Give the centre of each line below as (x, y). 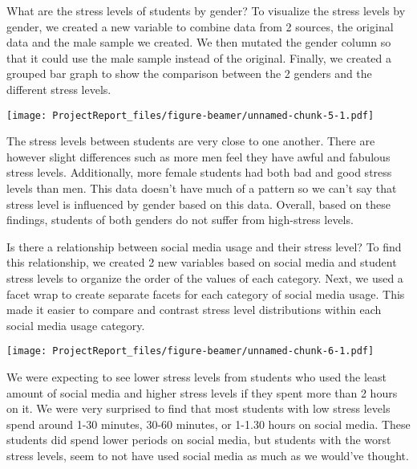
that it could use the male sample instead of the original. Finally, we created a (199, 57)
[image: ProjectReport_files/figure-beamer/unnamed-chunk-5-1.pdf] (190, 115)
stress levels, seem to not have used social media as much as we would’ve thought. (208, 455)
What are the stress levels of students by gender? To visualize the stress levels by (206, 10)
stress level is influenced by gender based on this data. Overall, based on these (199, 204)
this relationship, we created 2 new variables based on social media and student (202, 262)
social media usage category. (76, 325)
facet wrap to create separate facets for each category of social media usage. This (206, 294)
